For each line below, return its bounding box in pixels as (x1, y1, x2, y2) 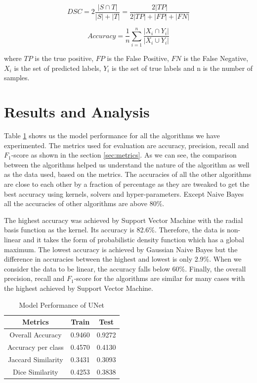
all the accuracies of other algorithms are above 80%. (4, 198, 165, 209)
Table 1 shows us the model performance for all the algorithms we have (4, 130, 220, 141)
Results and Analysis (4, 102, 150, 122)
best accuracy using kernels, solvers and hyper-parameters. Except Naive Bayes (4, 188, 244, 199)
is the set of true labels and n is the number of (112, 62, 253, 73)
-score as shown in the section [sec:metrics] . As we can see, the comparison (11, 150, 237, 160)
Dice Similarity (13, 366, 58, 377)
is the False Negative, (183, 53, 249, 63)
